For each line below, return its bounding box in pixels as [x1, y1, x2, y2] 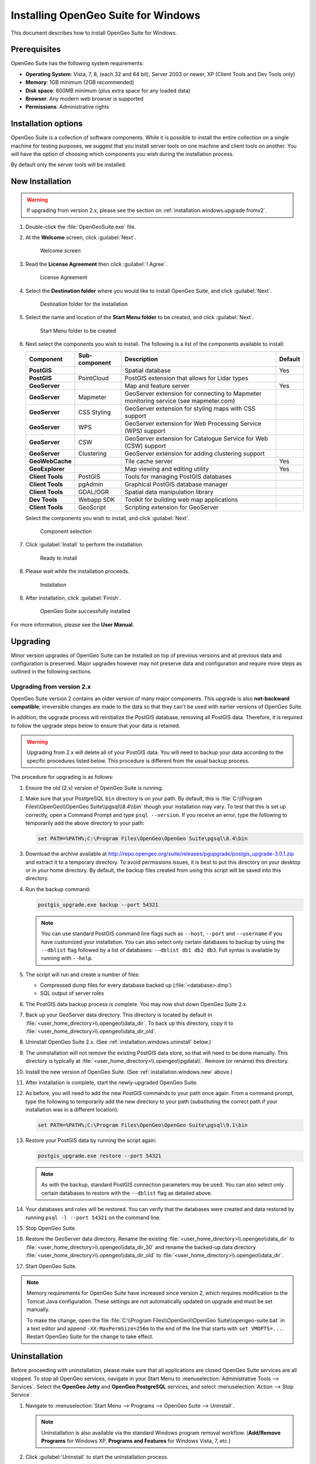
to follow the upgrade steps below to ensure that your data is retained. [11, 722, 181, 729]
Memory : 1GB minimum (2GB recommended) [25, 79, 135, 86]
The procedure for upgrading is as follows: [11, 774, 114, 781]
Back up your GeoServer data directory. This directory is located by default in [25, 1011, 212, 1018]
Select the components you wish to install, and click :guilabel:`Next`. [25, 514, 190, 521]
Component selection [40, 528, 92, 535]
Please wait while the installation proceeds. [25, 568, 130, 575]
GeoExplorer [29, 464, 65, 473]
